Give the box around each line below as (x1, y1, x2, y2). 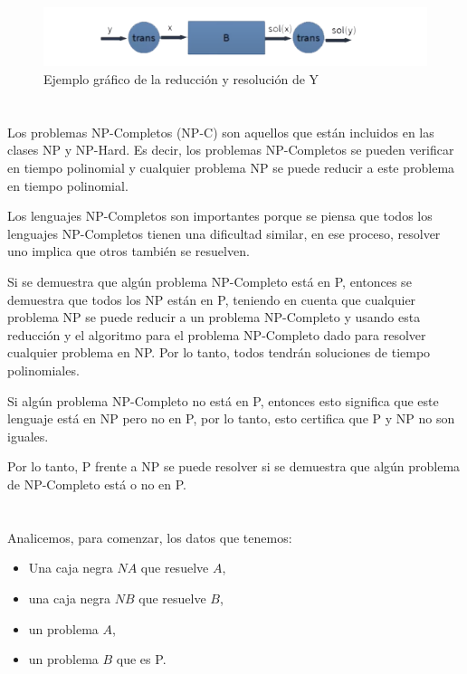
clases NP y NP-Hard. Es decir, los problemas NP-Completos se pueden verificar (7, 140, 454, 159)
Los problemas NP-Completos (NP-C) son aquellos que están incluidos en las (7, 122, 434, 141)
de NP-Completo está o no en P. (7, 474, 187, 493)
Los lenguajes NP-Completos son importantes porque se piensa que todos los (7, 206, 433, 225)
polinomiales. (7, 360, 80, 379)
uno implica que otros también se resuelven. (7, 242, 250, 261)
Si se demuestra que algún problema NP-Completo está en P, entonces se (7, 272, 412, 290)
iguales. (7, 426, 49, 445)
